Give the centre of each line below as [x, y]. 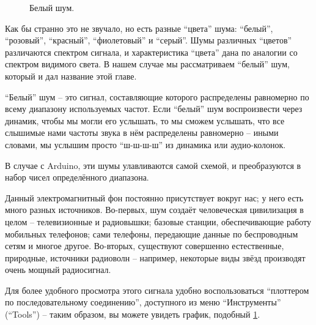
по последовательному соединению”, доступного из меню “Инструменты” [143, 302]
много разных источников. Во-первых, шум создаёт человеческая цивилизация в [154, 210]
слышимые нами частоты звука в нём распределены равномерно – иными [142, 133]
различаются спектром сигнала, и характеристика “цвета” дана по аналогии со [151, 52]
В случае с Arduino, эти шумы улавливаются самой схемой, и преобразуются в [153, 165]
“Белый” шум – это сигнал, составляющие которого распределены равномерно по [157, 96]
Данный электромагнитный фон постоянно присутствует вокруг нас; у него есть [154, 197]
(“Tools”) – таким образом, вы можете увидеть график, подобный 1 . [133, 314]
